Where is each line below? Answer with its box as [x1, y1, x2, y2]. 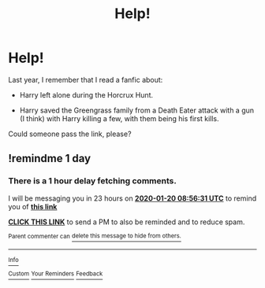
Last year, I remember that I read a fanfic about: [8, 75, 163, 84]
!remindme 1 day [8, 152, 91, 165]
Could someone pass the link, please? [8, 129, 132, 138]
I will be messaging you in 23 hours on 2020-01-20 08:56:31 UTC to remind [8, 194, 257, 203]
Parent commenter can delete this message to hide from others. [8, 232, 181, 240]
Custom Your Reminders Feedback [8, 270, 103, 278]
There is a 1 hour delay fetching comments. [8, 175, 177, 186]
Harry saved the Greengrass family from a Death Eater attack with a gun [19, 105, 255, 115]
